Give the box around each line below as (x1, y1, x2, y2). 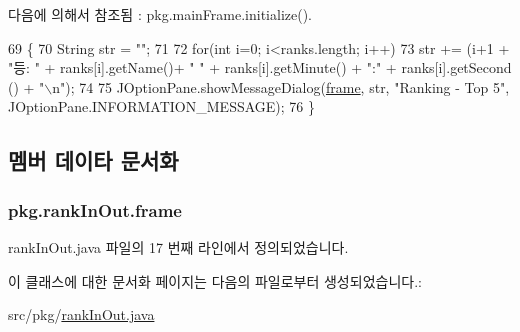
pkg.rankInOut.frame (8, 197, 182, 222)
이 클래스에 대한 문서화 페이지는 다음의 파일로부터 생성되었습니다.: (8, 270, 422, 291)
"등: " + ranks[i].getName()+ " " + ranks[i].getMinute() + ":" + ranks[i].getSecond (8, 57, 512, 78)
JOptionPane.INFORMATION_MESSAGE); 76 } (8, 96, 315, 117)
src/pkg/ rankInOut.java (8, 304, 155, 325)
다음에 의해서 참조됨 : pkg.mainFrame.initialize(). (8, 4, 313, 24)
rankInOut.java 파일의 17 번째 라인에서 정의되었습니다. (8, 236, 349, 257)
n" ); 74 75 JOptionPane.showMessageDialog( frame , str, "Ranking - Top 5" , (52, 76, 510, 97)
